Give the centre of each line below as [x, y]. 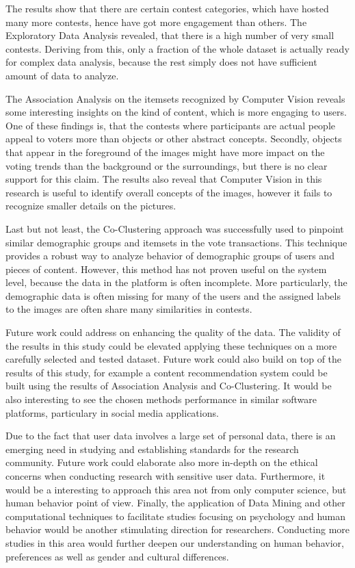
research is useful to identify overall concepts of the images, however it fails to [169, 192]
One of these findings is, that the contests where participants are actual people [171, 125]
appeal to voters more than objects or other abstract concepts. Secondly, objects [174, 139]
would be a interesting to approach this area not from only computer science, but [176, 489]
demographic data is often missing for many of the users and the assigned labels [173, 295]
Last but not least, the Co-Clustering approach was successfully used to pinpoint [175, 228]
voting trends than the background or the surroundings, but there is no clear [167, 165]
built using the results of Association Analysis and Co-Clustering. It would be [169, 386]
